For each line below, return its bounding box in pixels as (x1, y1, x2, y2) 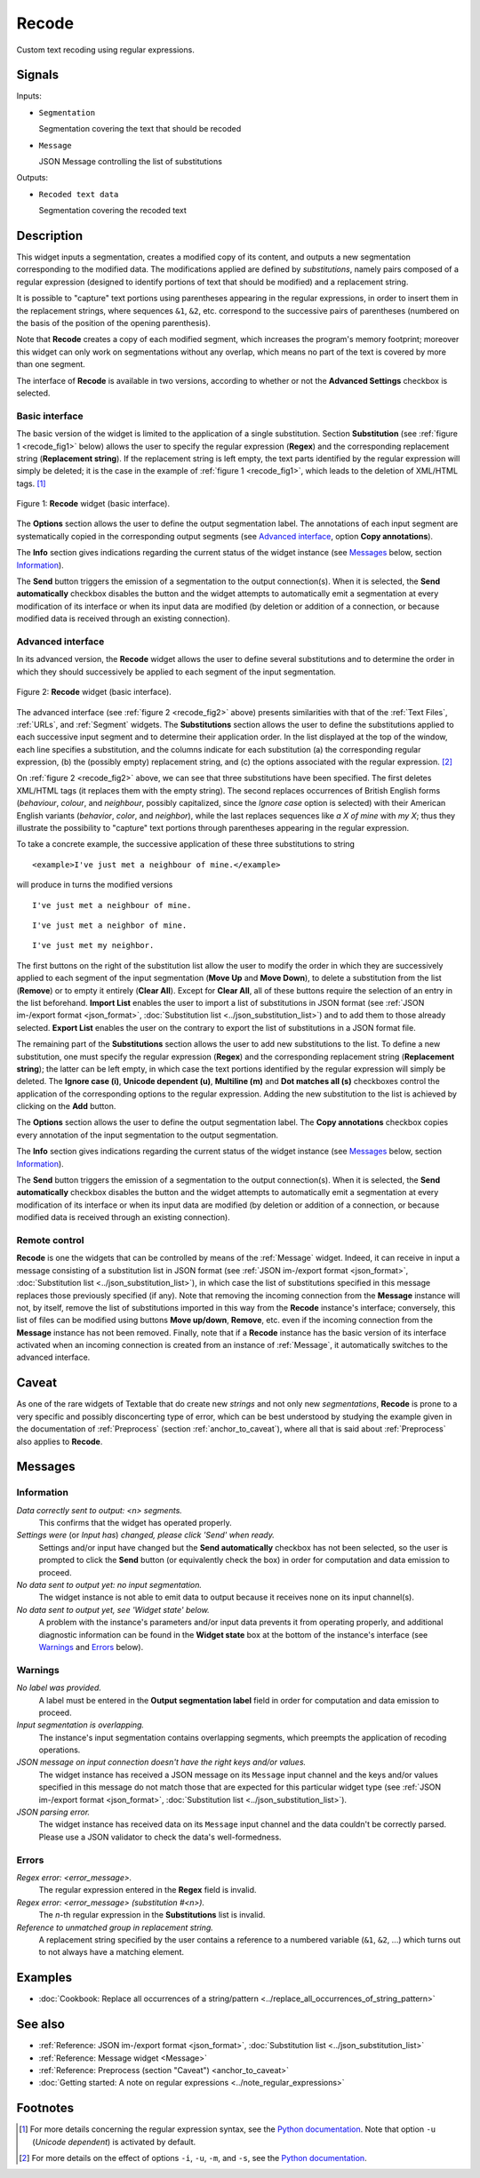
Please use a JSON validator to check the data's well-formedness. (38, 1831, 282, 1842)
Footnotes (16, 2101, 75, 2116)
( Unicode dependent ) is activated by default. (32, 2136, 196, 2147)
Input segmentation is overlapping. (16, 1719, 145, 1730)
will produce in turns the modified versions (16, 880, 173, 890)
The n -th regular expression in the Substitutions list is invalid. (38, 1910, 266, 1920)
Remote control (16, 1233, 84, 1246)
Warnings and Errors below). (38, 1642, 144, 1652)
